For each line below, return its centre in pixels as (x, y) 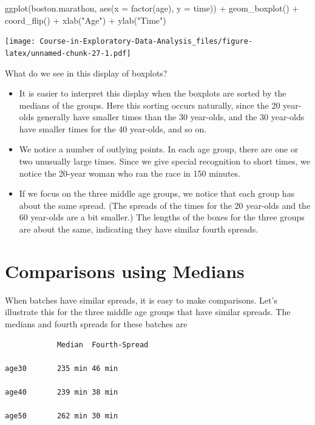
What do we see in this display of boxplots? (86, 73)
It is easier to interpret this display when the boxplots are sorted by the (153, 93)
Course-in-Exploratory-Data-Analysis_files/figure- (146, 42)
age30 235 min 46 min (62, 368)
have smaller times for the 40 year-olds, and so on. (113, 128)
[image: (20, 42)
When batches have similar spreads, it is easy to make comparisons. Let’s (141, 300)
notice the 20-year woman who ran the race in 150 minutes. (130, 173)
